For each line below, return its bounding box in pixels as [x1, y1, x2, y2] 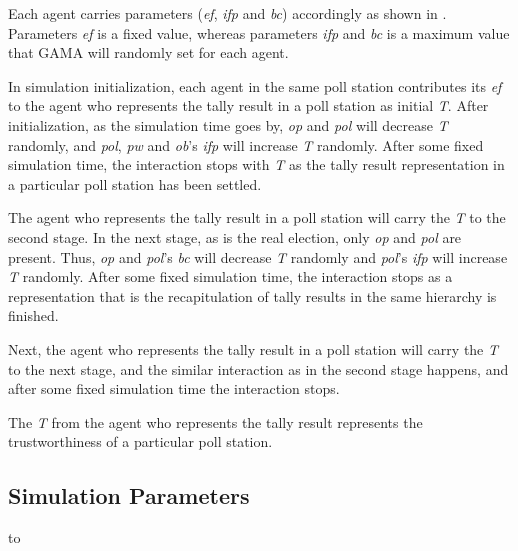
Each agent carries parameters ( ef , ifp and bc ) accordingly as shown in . [8, 3, 447, 23]
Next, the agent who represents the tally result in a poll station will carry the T [8, 338, 499, 359]
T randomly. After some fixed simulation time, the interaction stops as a [8, 266, 453, 287]
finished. [8, 305, 59, 326]
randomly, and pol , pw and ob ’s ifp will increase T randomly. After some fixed [8, 134, 484, 155]
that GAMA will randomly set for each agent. [8, 42, 289, 63]
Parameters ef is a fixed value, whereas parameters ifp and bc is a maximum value [8, 22, 510, 43]
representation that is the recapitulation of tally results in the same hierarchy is [8, 285, 497, 306]
